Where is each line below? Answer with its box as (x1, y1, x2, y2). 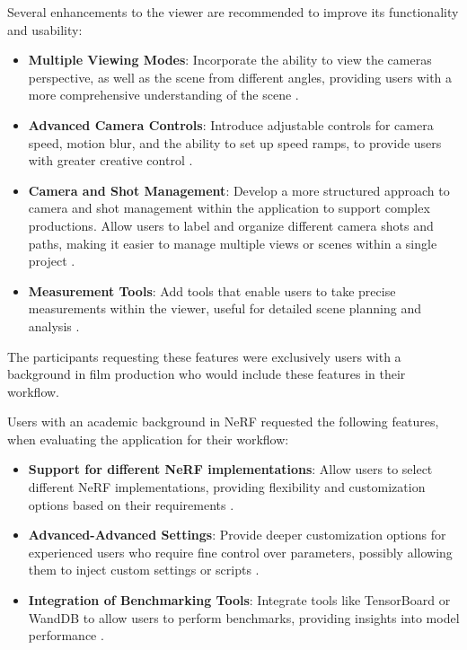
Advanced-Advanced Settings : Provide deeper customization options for (28, 525, 446, 544)
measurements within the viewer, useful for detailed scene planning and (28, 299, 421, 318)
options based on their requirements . (28, 495, 234, 514)
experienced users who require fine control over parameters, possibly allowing (28, 542, 453, 561)
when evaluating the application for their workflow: (7, 429, 289, 448)
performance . (28, 626, 104, 645)
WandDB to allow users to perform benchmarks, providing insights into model (28, 608, 460, 627)
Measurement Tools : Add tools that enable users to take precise (28, 281, 396, 300)
